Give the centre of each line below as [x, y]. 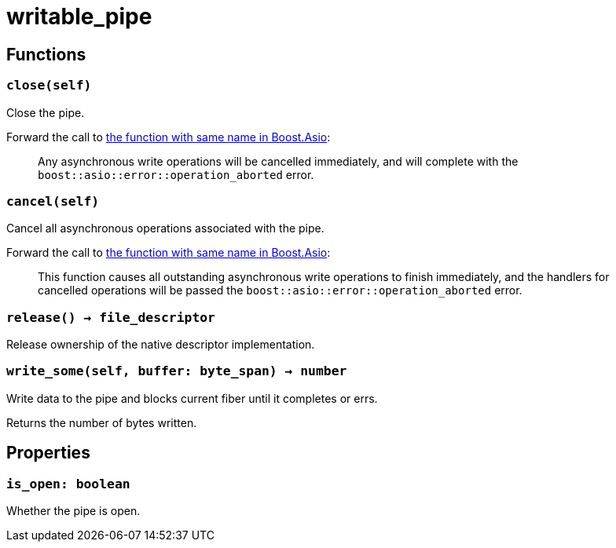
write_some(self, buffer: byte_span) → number [177, 371]
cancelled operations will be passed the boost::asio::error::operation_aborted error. [280, 290]
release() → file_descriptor [111, 317]
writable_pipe [79, 16]
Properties [48, 453]
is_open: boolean [68, 484]
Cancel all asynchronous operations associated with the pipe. [165, 228]
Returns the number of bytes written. [102, 422]
